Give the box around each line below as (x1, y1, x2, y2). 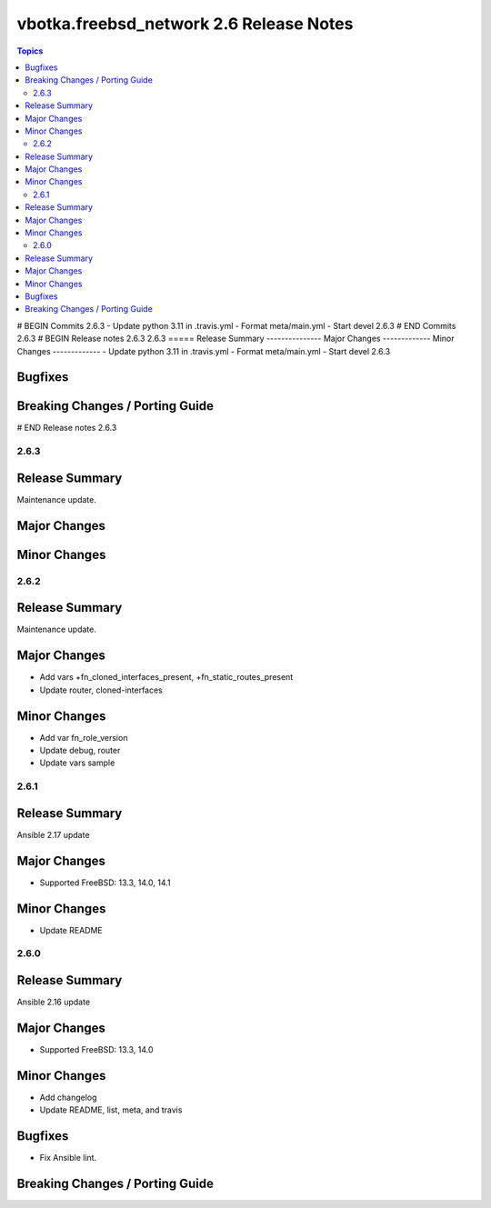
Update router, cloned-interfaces (39, 684, 164, 695)
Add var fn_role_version (39, 732, 128, 743)
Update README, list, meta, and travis (39, 1104, 183, 1115)
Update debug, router (39, 745, 121, 756)
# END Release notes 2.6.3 (16, 423, 117, 434)
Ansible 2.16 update (16, 996, 91, 1008)
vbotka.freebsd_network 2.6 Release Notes (16, 14, 354, 34)
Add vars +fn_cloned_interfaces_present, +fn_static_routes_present (39, 672, 294, 683)
